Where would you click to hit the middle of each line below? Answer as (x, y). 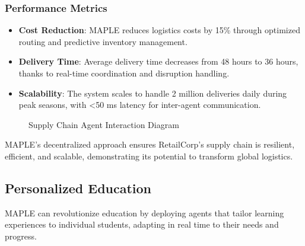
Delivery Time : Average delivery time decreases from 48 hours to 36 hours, (158, 61)
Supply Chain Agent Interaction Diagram (104, 124)
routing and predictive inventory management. (103, 41)
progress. (21, 236)
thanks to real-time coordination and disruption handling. (124, 73)
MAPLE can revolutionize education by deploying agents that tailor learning (144, 213)
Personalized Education (78, 188)
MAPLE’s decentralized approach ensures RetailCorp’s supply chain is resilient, (150, 144)
